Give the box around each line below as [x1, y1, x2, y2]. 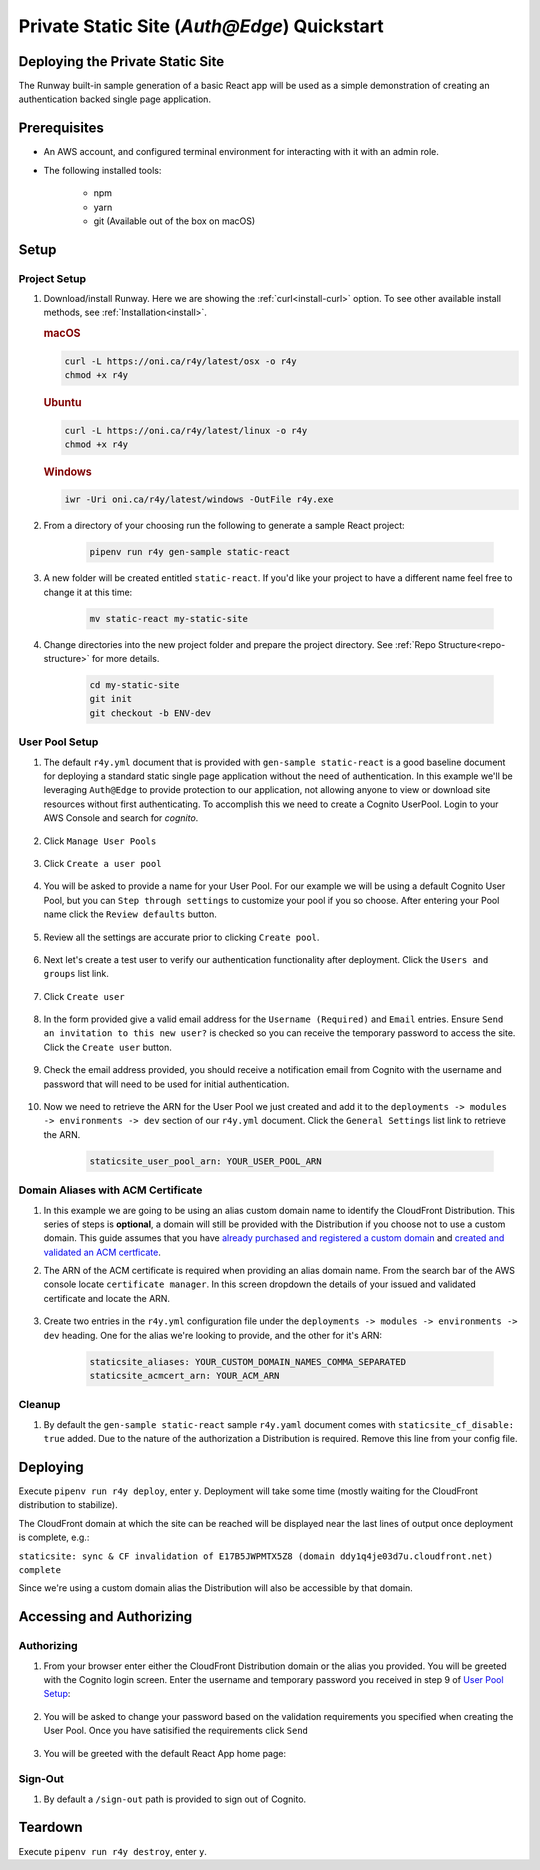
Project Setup [18, 271, 87, 285]
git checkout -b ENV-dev [89, 707, 212, 719]
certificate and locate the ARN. [43, 1292, 170, 1304]
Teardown [18, 1819, 84, 1836]
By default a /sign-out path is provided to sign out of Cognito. [43, 1793, 307, 1805]
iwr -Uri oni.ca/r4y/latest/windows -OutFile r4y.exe [64, 494, 334, 505]
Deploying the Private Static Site [18, 53, 225, 70]
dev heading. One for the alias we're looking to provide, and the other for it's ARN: [43, 1329, 383, 1341]
